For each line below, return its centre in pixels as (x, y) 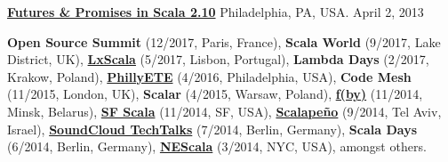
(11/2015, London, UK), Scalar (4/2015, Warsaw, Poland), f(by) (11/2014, (215, 94)
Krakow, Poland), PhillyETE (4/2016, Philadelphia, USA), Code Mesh (209, 76)
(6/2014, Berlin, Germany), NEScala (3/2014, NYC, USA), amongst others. (217, 146)
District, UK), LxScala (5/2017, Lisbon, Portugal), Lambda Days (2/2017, (218, 59)
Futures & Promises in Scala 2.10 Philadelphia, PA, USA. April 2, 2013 (216, 12)
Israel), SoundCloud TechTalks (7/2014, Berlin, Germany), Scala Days (212, 129)
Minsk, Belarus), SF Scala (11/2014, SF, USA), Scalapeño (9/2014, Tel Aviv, (224, 111)
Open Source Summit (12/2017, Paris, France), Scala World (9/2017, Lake (224, 41)
